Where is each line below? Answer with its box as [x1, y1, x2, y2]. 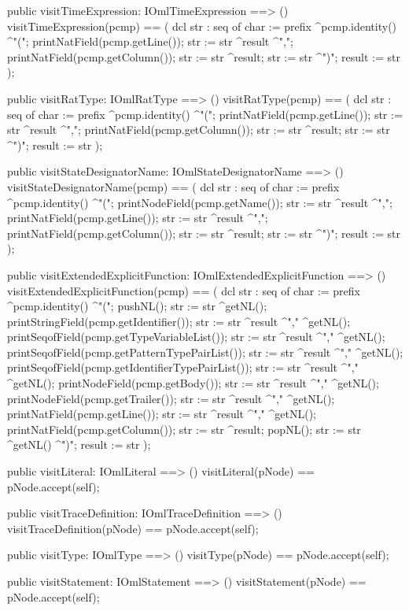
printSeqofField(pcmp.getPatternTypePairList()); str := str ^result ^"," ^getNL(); [7, 343, 403, 360]
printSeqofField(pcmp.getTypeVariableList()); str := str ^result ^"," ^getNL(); [7, 328, 385, 345]
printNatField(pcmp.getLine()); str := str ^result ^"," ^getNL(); [7, 405, 316, 422]
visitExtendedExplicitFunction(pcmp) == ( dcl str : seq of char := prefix [7, 282, 360, 298]
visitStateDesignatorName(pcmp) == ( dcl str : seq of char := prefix [7, 178, 340, 194]
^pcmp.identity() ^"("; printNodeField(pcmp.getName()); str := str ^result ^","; [7, 194, 392, 210]
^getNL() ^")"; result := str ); [7, 436, 151, 453]
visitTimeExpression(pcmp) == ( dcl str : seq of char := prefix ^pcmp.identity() [7, 17, 397, 34]
